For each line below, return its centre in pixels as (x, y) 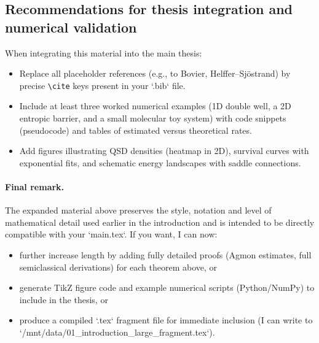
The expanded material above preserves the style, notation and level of (138, 210)
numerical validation (71, 27)
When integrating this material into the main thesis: (104, 52)
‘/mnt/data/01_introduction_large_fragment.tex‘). (117, 332)
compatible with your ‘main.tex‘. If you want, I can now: (111, 234)
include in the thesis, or (64, 299)
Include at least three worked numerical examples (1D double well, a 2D (155, 106)
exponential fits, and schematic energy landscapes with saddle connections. (160, 162)
